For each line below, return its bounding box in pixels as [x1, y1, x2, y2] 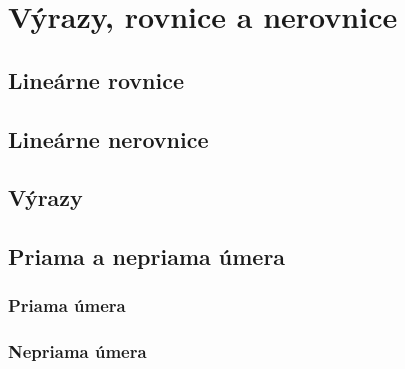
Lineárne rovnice [8, 64, 184, 95]
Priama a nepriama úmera [8, 241, 286, 272]
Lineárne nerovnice [8, 123, 209, 154]
